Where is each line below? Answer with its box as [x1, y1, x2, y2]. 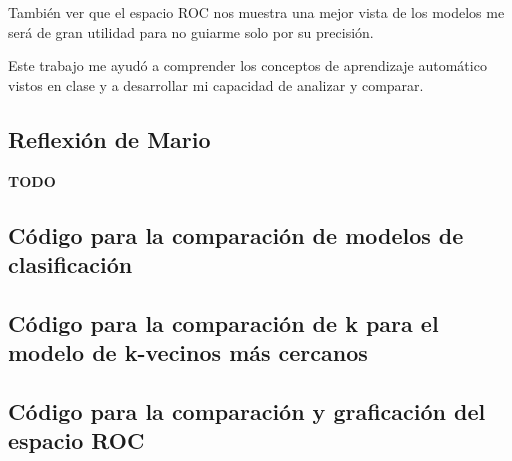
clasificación [8, 248, 133, 279]
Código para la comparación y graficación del [8, 395, 486, 426]
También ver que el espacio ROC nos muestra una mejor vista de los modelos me [8, 2, 505, 22]
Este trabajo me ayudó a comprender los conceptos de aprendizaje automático [8, 55, 487, 76]
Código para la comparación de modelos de [8, 219, 464, 250]
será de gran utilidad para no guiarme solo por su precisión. [8, 21, 374, 42]
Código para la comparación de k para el [8, 307, 439, 338]
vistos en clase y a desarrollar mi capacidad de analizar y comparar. [8, 74, 424, 95]
